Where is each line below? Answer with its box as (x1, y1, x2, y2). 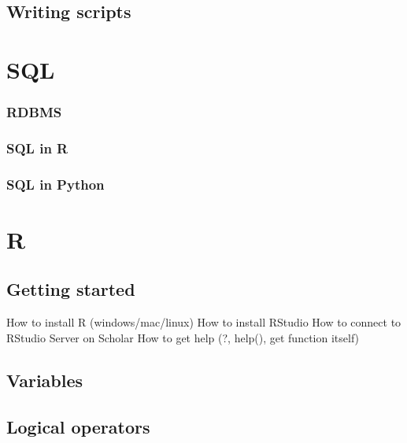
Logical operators (6, 414, 150, 438)
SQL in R (6, 138, 68, 157)
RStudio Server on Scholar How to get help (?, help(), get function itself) (6, 329, 360, 345)
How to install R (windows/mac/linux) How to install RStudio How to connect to (6, 314, 401, 330)
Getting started (6, 277, 135, 301)
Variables (6, 367, 83, 392)
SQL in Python (6, 174, 105, 194)
